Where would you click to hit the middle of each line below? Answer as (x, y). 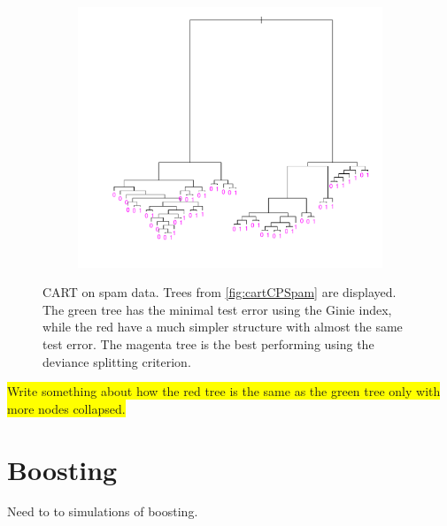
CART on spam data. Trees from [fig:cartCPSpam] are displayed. (220, 292)
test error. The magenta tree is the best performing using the (208, 343)
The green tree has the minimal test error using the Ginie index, (217, 309)
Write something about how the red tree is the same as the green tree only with (224, 391)
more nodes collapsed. (66, 408)
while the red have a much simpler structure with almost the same (223, 327)
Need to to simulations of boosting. (103, 511)
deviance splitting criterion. (117, 361)
